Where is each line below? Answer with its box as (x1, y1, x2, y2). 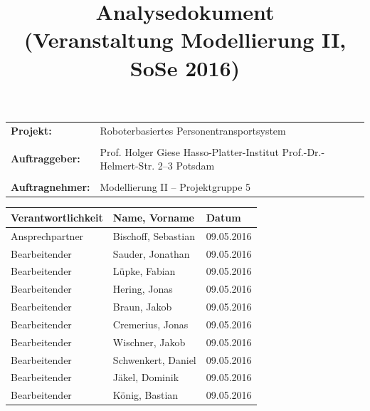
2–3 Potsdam (157, 158, 215, 173)
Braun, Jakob (112, 299, 172, 314)
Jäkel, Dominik (112, 370, 179, 385)
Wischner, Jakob (112, 334, 186, 349)
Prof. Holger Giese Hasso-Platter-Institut (100, 144, 279, 159)
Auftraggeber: (11, 151, 80, 166)
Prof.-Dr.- (282, 144, 325, 159)
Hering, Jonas (112, 281, 173, 296)
